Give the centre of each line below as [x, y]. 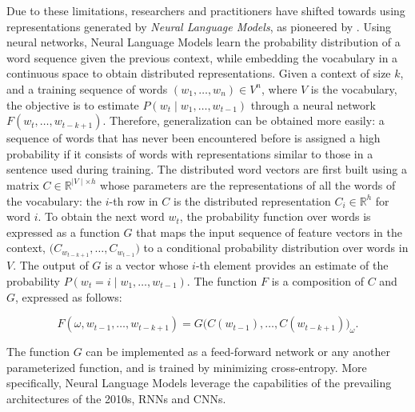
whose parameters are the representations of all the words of [248, 184]
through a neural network [313, 104]
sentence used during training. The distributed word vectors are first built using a [207, 169]
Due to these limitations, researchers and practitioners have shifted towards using [206, 10]
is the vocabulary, [354, 88]
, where [279, 88]
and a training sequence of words [87, 88]
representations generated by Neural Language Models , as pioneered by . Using [199, 26]
